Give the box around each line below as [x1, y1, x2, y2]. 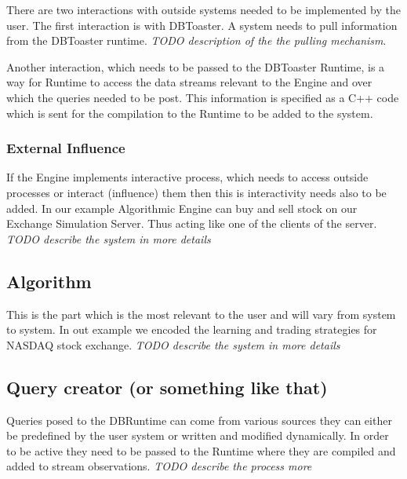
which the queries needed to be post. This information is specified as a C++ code [6, 89, 399, 105]
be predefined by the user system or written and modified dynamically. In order [6, 427, 389, 444]
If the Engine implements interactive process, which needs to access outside [6, 169, 369, 185]
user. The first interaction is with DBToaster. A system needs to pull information [6, 16, 398, 33]
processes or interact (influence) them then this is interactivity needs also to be [6, 184, 387, 200]
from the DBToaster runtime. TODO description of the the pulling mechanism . [6, 32, 387, 49]
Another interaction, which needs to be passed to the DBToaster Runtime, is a [6, 58, 385, 75]
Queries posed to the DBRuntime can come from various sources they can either [6, 411, 392, 428]
